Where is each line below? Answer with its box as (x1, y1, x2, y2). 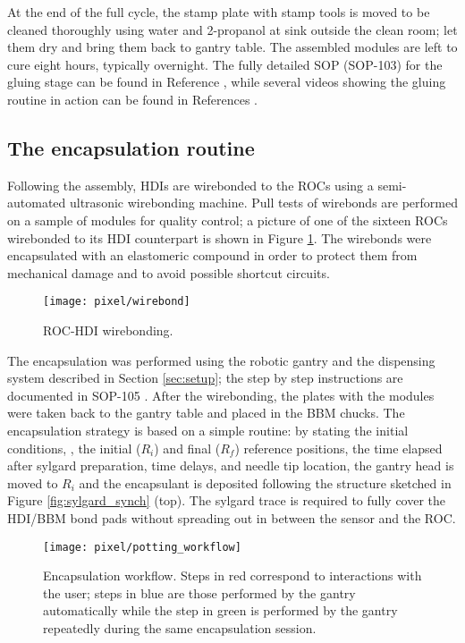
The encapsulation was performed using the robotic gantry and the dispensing (7, 351, 435, 369)
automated (7, 193, 66, 212)
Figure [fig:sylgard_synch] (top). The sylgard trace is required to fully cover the (7, 491, 446, 510)
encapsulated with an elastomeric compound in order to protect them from (7, 246, 418, 265)
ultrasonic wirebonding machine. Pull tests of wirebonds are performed (69, 193, 458, 212)
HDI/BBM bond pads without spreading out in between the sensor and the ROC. (7, 508, 456, 527)
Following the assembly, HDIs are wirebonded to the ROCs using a (7, 175, 374, 194)
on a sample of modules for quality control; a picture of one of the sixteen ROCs (7, 210, 448, 229)
